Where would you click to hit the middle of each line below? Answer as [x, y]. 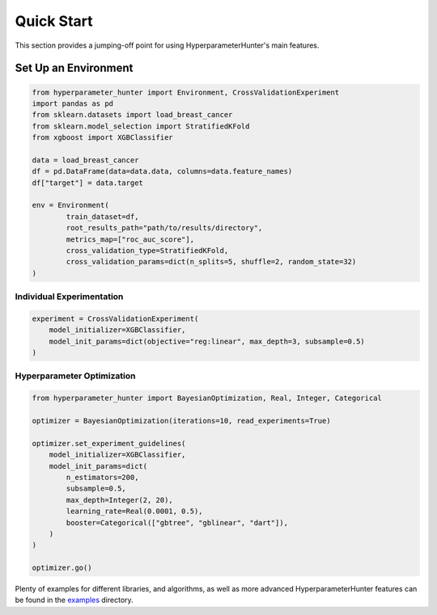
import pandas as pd [72, 103]
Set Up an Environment [74, 68]
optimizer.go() [62, 568]
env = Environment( [70, 205]
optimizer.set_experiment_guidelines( [109, 443]
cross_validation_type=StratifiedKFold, [147, 251]
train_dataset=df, [102, 217]
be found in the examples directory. [74, 600]
